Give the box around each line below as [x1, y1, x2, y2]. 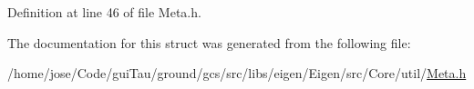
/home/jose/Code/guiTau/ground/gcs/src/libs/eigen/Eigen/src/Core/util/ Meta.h [7, 64, 467, 83]
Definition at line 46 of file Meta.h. [7, 3, 201, 21]
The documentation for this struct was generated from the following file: [7, 33, 411, 52]
